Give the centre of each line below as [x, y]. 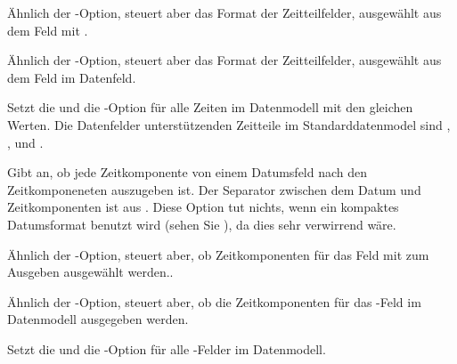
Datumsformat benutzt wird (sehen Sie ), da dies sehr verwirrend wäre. [202, 224]
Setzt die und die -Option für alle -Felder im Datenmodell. [167, 348]
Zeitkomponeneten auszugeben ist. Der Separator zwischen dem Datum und [214, 189]
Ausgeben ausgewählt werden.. [90, 272]
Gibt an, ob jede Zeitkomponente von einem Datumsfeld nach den [188, 172]
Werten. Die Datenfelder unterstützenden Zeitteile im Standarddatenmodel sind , [229, 124]
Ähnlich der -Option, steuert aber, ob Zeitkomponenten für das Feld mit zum [218, 254]
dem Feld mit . [48, 30]
